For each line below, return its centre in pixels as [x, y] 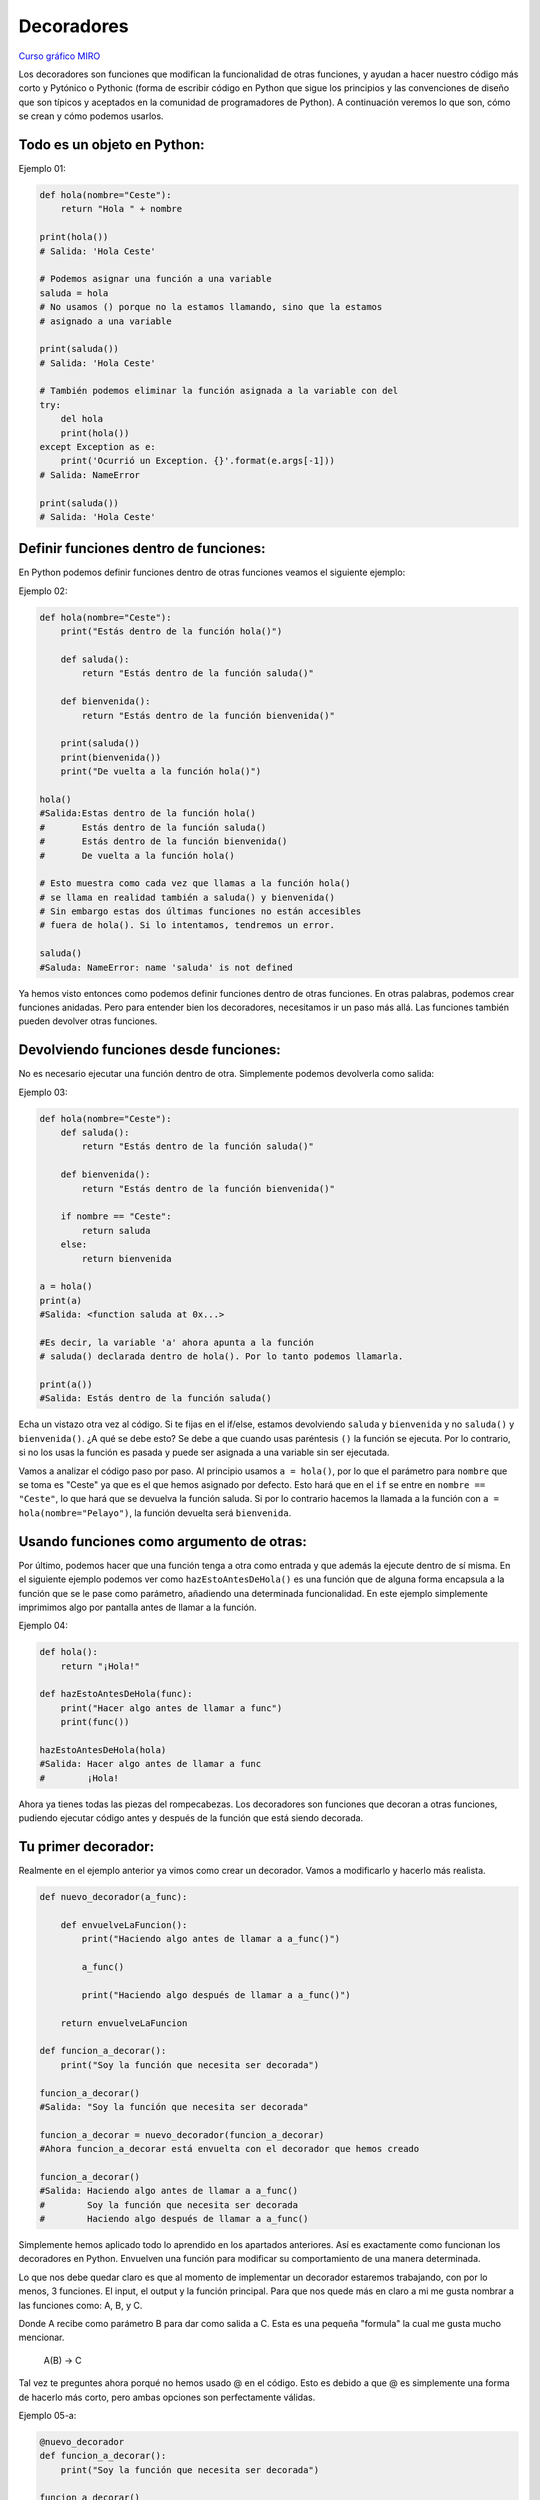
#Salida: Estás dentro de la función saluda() [155, 1398]
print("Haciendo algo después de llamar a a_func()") [216, 1994]
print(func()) [95, 1722]
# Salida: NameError [89, 474]
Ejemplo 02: [43, 591]
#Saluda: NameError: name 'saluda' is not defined [166, 967]
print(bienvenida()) [111, 757]
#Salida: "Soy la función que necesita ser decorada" [174, 2106]
